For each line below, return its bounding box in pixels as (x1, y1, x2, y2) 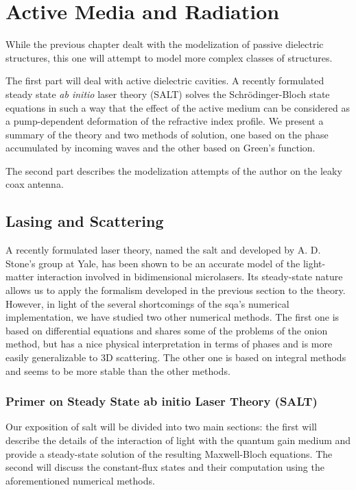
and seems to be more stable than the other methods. (5, 363, 230, 378)
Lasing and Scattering (5, 210, 164, 232)
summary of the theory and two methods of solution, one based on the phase (5, 127, 329, 141)
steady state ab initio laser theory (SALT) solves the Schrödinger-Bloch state (5, 86, 330, 101)
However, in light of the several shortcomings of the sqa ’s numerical (5, 296, 289, 310)
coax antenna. (5, 177, 64, 191)
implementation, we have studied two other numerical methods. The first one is (5, 310, 340, 324)
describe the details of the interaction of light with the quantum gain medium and (5, 433, 351, 448)
